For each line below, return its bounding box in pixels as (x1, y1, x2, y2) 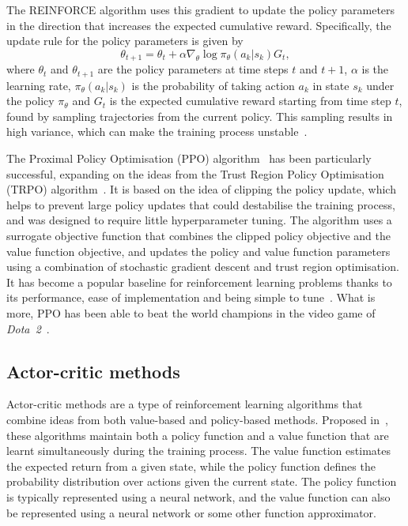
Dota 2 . (6, 320, 50, 336)
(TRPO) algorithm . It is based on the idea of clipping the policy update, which (6, 181, 396, 197)
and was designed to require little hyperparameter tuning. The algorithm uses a (6, 212, 392, 228)
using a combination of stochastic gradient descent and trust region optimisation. (6, 258, 399, 275)
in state (312, 77, 349, 93)
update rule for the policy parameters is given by (6, 32, 244, 49)
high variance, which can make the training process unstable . (6, 123, 308, 140)
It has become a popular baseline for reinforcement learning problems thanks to (6, 273, 392, 290)
